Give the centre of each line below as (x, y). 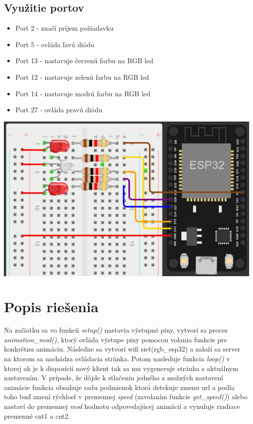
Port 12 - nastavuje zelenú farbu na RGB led (82, 77)
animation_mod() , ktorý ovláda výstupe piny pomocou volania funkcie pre (116, 339)
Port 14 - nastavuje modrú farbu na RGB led (83, 93)
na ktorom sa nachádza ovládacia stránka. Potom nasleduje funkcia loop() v (117, 359)
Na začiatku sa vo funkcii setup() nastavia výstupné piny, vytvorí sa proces (116, 330)
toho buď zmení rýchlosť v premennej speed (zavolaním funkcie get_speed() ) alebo (126, 397)
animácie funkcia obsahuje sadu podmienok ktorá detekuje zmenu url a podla (119, 387)
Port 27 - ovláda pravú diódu (59, 110)
